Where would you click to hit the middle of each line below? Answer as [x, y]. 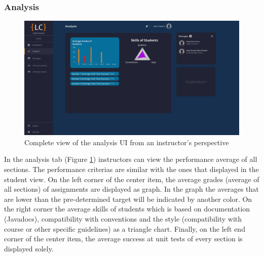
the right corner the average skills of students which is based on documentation [127, 209]
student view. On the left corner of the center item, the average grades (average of [132, 179]
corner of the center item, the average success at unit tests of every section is [123, 239]
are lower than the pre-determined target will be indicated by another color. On [128, 199]
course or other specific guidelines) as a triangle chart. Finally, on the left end [125, 228]
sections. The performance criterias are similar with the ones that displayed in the [131, 169]
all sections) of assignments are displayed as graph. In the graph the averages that [131, 189]
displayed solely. [29, 248]
